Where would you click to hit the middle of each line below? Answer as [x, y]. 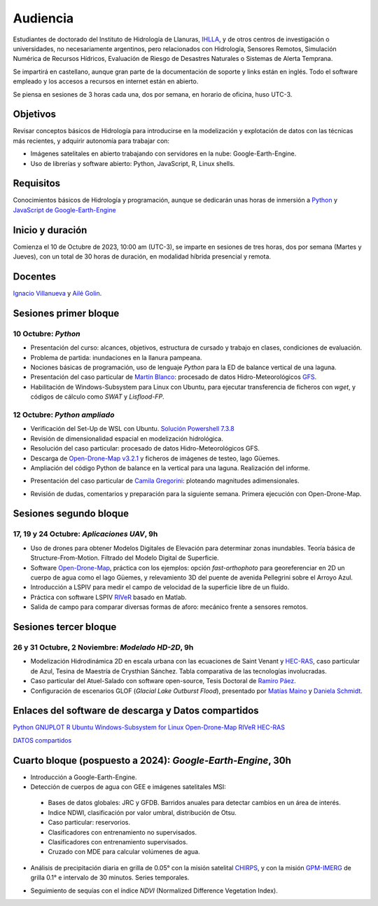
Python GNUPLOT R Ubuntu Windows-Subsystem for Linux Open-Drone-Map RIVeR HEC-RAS [149, 727]
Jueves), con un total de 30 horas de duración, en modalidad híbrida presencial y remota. [142, 256]
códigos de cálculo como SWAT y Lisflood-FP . [97, 397]
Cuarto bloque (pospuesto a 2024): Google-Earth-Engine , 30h [152, 760]
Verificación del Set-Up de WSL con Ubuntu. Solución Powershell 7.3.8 [132, 429]
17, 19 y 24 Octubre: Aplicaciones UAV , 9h [85, 534]
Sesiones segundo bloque [71, 514]
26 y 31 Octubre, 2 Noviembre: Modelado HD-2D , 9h [103, 647]
